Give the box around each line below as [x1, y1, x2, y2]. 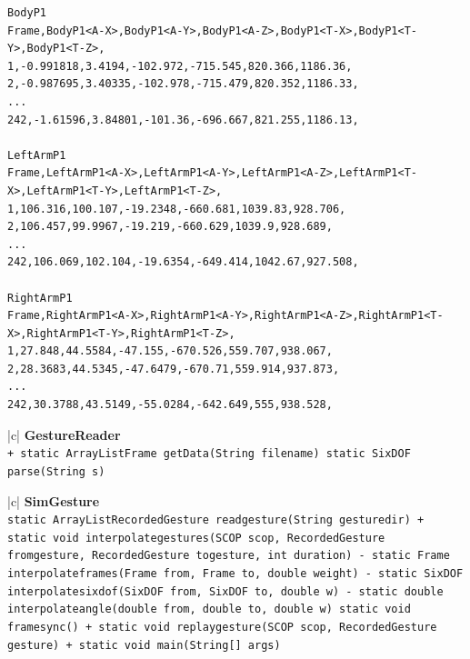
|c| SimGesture [7, 491, 100, 510]
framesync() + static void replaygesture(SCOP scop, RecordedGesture [7, 621, 437, 634]
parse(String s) [7, 464, 105, 478]
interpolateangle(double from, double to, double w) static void [7, 603, 411, 616]
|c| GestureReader [7, 424, 121, 444]
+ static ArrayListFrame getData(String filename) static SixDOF [7, 447, 411, 461]
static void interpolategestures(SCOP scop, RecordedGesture [7, 531, 385, 544]
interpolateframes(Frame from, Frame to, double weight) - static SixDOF [7, 567, 464, 581]
